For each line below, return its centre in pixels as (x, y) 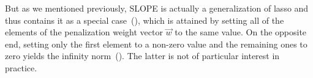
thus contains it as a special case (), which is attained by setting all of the (145, 20)
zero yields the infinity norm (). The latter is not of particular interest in (142, 56)
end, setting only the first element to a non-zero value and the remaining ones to (156, 44)
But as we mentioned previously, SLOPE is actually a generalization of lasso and (157, 8)
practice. (21, 67)
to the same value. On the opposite (241, 32)
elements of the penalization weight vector (84, 32)
